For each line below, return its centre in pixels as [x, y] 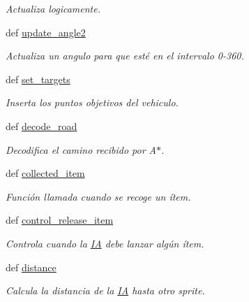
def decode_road [41, 125]
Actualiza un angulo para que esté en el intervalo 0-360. [125, 56]
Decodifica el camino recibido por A [81, 149]
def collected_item [45, 173]
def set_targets [38, 79]
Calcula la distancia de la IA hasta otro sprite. [105, 290]
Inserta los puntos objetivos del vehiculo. [92, 102]
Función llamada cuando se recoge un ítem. [98, 196]
